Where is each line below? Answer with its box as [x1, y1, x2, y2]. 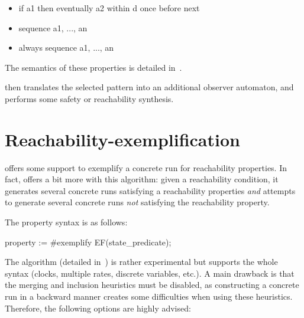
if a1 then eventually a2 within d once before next [18, 2, 200, 14]
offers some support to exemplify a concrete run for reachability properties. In [5, 161, 287, 173]
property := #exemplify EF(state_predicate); [5, 235, 172, 248]
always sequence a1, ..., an [18, 41, 114, 54]
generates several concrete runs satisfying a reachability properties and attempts [5, 184, 296, 196]
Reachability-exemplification [5, 127, 240, 151]
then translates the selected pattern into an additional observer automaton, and [5, 81, 294, 93]
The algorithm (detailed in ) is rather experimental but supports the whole [5, 255, 278, 268]
